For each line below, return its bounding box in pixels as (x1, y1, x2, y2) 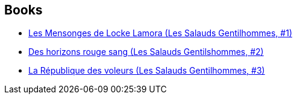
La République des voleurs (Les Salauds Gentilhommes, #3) (28, 65, 265, 76)
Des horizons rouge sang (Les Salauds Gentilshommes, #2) (28, 46, 264, 57)
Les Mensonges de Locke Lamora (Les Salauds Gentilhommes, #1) (28, 28, 292, 39)
